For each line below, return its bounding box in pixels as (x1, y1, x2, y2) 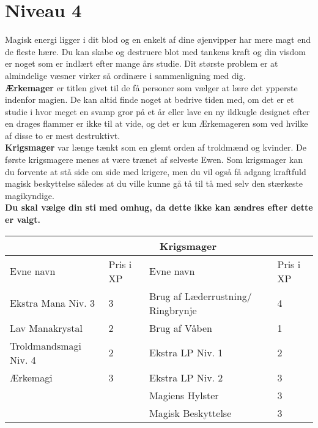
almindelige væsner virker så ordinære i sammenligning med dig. (5, 69, 246, 81)
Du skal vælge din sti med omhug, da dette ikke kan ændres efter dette (5, 201, 313, 214)
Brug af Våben (149, 320, 212, 335)
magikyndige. (5, 189, 54, 201)
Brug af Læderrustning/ (149, 288, 252, 303)
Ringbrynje (149, 302, 197, 317)
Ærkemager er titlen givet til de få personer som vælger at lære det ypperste (5, 81, 298, 94)
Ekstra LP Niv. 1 (149, 345, 223, 360)
